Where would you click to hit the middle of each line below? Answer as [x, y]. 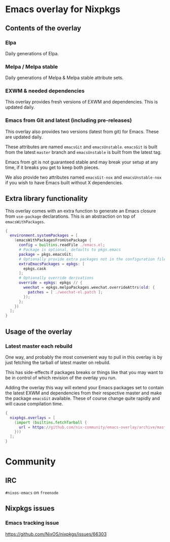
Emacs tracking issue [32, 523]
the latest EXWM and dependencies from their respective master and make [83, 393]
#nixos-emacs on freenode [32, 493]
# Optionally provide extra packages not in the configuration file [92, 259]
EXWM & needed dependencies [45, 91]
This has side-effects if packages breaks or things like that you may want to [84, 372]
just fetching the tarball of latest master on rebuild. [58, 362]
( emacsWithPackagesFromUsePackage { [53, 240]
